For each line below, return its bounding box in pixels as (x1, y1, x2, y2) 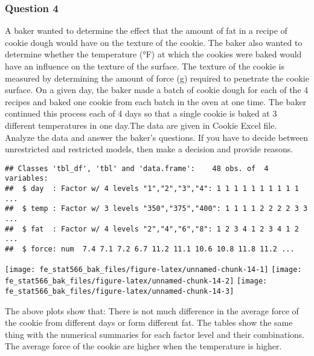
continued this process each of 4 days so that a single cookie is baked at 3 (5, 107, 277, 120)
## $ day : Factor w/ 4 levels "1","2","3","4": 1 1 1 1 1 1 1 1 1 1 (5, 184, 299, 193)
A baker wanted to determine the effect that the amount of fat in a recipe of (5, 24, 287, 37)
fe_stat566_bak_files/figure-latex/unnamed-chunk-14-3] (5, 286, 234, 296)
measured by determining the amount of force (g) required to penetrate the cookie (5, 71, 309, 84)
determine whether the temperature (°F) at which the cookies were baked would (5, 48, 302, 60)
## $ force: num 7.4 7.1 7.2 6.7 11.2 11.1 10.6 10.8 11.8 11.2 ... (5, 245, 295, 253)
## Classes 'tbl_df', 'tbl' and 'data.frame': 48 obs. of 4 (5, 164, 269, 173)
